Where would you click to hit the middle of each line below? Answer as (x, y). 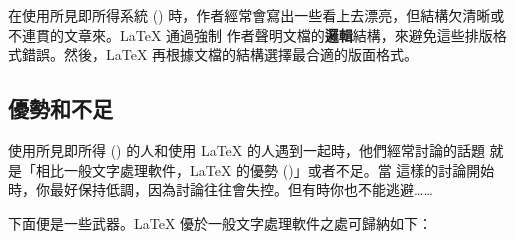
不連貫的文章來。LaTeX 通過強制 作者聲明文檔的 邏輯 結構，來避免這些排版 (250, 34)
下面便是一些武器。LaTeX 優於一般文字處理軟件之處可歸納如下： (220, 222)
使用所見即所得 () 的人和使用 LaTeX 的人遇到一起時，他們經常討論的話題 (246, 149)
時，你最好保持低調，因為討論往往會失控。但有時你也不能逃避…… (220, 189)
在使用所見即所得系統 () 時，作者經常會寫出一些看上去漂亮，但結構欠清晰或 (256, 15)
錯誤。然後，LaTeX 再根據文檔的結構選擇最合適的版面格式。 (220, 54)
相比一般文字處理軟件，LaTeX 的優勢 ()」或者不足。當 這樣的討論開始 (265, 169)
